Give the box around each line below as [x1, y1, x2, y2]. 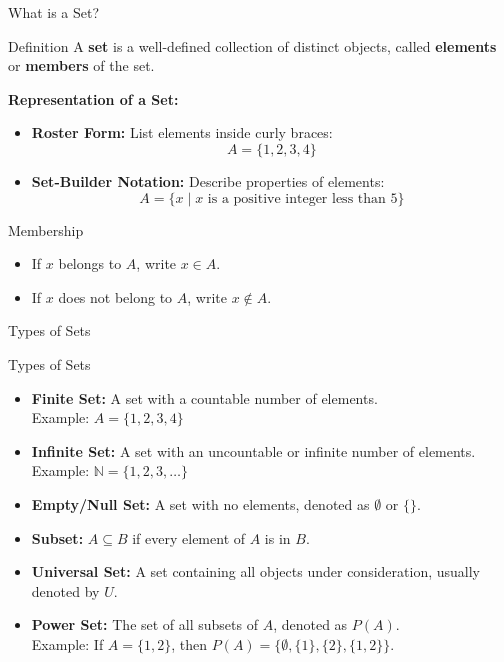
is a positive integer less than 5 [207, 191, 398, 206]
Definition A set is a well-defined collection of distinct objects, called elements [8, 35, 497, 56]
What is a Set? [8, 2, 100, 22]
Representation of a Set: [8, 88, 179, 109]
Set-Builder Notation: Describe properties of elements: [31, 170, 385, 191]
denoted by [31, 580, 100, 601]
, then [171, 633, 208, 654]
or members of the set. [8, 55, 155, 76]
